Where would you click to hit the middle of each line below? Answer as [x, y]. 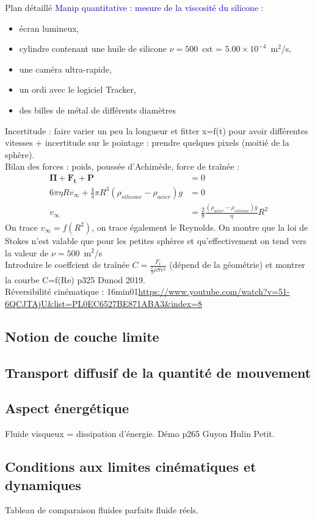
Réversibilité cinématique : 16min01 [72, 291]
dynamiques [43, 484]
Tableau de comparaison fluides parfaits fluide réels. [102, 510]
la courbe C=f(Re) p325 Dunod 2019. [75, 279]
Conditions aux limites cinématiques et [131, 467]
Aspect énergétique [67, 408]
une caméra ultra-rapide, [65, 69]
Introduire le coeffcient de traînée [67, 265]
